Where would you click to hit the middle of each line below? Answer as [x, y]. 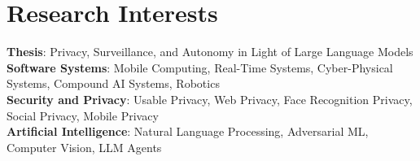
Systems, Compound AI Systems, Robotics [113, 83]
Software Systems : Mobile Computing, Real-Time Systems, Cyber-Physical [200, 67]
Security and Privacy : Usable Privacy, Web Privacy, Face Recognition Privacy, [210, 99]
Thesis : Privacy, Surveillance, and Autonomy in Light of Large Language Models [210, 52]
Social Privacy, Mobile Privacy [83, 115]
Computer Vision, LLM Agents [84, 147]
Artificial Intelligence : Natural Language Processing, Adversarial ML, [188, 131]
